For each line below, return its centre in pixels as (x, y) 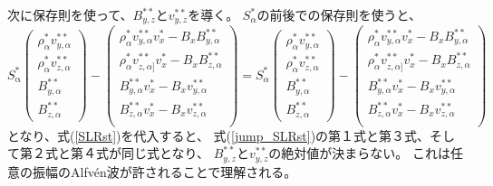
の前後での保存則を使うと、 (339, 14)
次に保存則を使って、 (70, 14)
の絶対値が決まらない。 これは (359, 153)
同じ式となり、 (165, 153)
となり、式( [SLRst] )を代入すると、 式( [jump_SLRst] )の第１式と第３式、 (219, 135)
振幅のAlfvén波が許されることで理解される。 (164, 171)
